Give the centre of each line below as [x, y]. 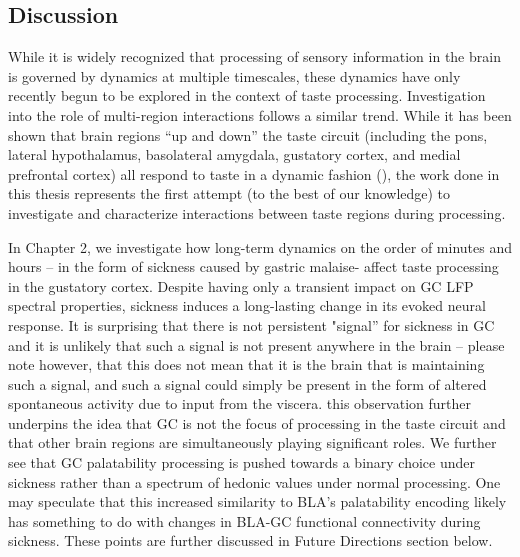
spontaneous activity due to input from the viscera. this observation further [240, 403]
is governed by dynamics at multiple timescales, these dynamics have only [234, 75]
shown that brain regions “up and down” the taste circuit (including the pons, [248, 134]
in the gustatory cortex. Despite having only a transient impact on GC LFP [241, 285]
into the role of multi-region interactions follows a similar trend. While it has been [260, 114]
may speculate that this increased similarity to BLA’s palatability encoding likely [257, 501]
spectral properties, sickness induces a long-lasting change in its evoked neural [247, 305]
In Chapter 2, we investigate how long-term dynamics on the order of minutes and [260, 246]
